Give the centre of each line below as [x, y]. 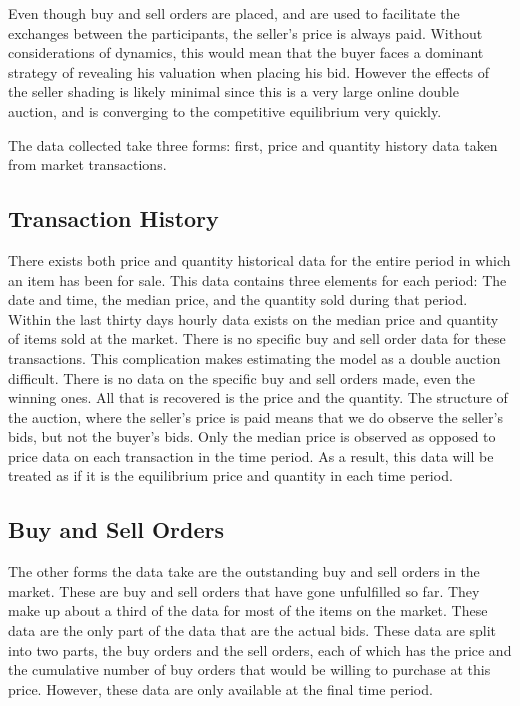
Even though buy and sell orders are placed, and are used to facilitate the [234, 13]
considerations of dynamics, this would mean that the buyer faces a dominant [246, 52]
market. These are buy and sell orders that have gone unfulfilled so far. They [244, 590]
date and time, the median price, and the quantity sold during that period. [238, 299]
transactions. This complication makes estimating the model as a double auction [254, 357]
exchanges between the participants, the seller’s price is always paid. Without [245, 32]
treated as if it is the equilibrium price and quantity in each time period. [230, 475]
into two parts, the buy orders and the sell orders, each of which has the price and [260, 649]
